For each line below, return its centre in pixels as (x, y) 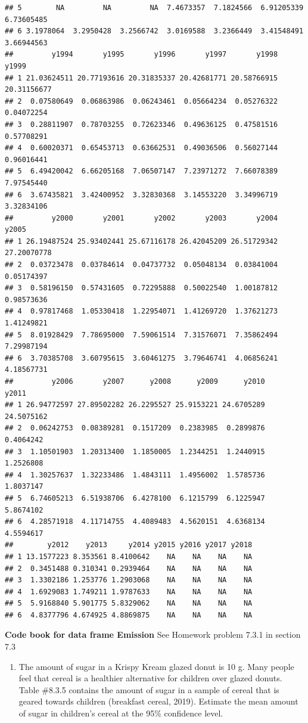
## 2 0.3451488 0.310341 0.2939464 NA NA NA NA (129, 568)
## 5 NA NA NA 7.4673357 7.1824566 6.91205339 (154, 8)
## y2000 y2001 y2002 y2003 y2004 (141, 218)
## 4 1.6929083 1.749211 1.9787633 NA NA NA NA (129, 592)
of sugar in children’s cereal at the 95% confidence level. (121, 713)
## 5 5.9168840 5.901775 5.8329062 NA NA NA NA (129, 603)
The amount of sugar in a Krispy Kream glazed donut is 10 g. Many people (156, 666)
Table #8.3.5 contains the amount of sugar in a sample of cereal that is (149, 689)
